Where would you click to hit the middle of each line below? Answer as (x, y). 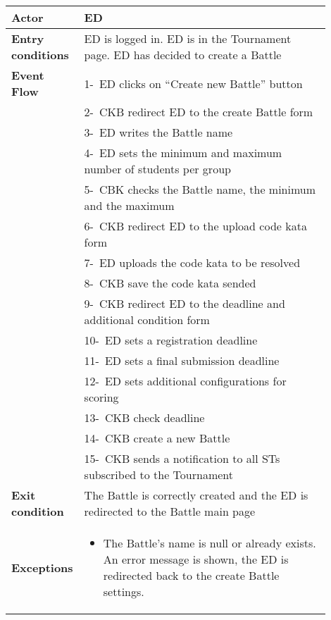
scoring (101, 397)
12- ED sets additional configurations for (185, 381)
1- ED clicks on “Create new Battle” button (193, 83)
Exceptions (42, 567)
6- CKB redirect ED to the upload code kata (195, 226)
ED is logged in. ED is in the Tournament (188, 38)
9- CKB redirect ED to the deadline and (185, 303)
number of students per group (157, 169)
